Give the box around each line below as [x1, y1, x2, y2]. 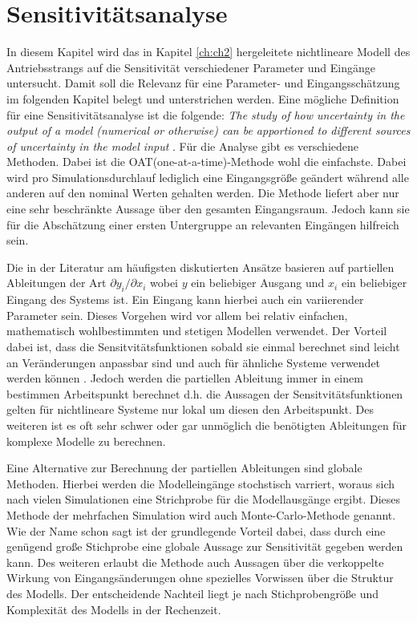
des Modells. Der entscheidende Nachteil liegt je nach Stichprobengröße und [6, 585, 379, 601]
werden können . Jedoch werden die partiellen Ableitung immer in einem [6, 370, 363, 386]
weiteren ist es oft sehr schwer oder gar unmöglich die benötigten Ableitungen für [6, 416, 407, 433]
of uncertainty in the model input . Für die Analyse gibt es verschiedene [6, 137, 358, 154]
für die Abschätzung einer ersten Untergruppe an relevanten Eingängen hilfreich [6, 216, 399, 233]
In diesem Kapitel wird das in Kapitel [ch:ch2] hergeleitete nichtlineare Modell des [6, 43, 411, 60]
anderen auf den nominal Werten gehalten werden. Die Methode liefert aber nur [6, 184, 399, 201]
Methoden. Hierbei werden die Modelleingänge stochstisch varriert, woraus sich [6, 475, 395, 492]
